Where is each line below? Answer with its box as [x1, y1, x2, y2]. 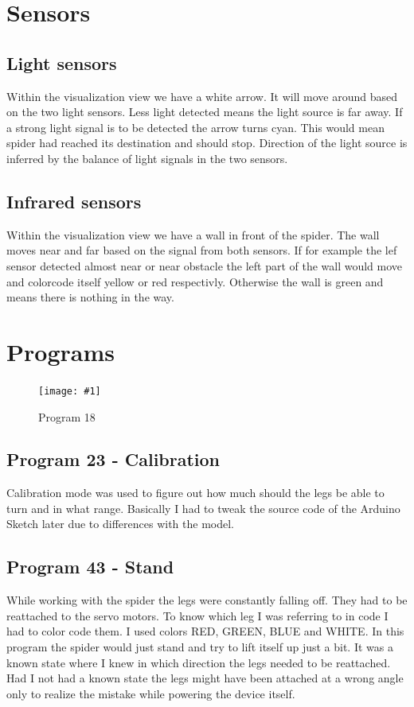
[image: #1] [38, 385, 101, 397]
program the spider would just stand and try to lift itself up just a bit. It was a [6, 639, 393, 655]
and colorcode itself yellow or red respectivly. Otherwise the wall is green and [6, 273, 384, 289]
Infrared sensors [6, 188, 142, 213]
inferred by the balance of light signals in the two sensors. [6, 150, 288, 166]
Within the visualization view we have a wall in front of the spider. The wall [6, 226, 380, 243]
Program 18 [38, 408, 96, 425]
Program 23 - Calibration [6, 447, 221, 472]
